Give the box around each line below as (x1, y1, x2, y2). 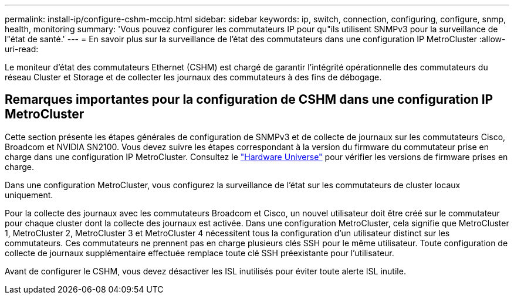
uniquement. (5, 189, 53, 200)
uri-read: (5, 44, 39, 54)
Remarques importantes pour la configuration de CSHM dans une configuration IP (5, 92, 493, 107)
